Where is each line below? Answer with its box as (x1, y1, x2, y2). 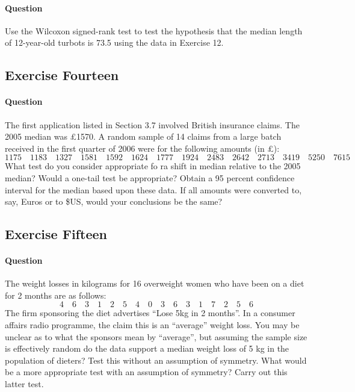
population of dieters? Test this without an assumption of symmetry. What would (5, 353, 307, 366)
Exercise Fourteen (5, 66, 119, 84)
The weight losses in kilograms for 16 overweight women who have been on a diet (5, 277, 304, 290)
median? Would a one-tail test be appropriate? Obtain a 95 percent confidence (5, 171, 295, 184)
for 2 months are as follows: (5, 288, 106, 301)
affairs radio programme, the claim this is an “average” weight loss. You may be (5, 319, 300, 331)
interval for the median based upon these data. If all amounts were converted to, (5, 183, 302, 196)
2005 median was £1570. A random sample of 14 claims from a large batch (5, 130, 282, 143)
